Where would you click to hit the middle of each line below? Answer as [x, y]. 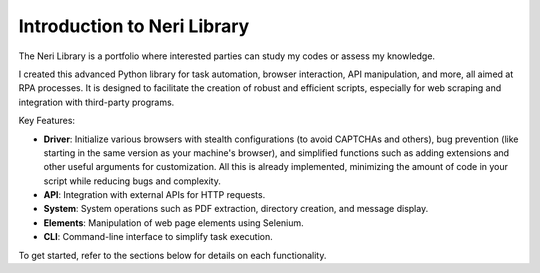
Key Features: [46, 121]
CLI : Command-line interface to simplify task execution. [158, 237]
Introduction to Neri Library [134, 26]
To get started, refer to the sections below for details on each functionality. [172, 255]
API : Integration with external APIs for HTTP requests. [154, 195]
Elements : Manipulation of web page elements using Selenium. [173, 222]
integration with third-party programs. [96, 102]
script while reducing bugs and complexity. [132, 181]
